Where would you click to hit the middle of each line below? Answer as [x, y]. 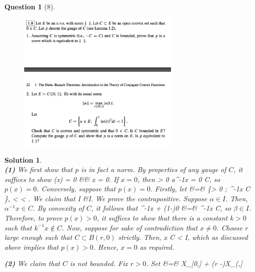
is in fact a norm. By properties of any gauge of [154, 169]
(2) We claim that [32, 263]
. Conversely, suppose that [76, 189]
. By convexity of [58, 208]
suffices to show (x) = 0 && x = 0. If [62, 179]
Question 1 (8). [30, 6]
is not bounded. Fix [99, 263]
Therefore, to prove [33, 218]
